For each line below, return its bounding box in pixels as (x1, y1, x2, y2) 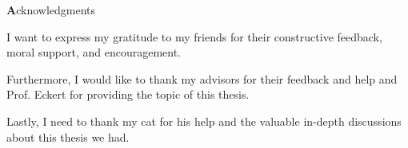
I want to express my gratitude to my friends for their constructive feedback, (6, 28, 382, 45)
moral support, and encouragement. (6, 44, 181, 60)
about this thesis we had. (6, 128, 130, 145)
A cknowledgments (6, 2, 96, 18)
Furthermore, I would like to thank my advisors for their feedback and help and (6, 70, 398, 87)
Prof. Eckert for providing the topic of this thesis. (6, 86, 250, 103)
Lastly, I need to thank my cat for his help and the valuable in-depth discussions (6, 112, 402, 129)
